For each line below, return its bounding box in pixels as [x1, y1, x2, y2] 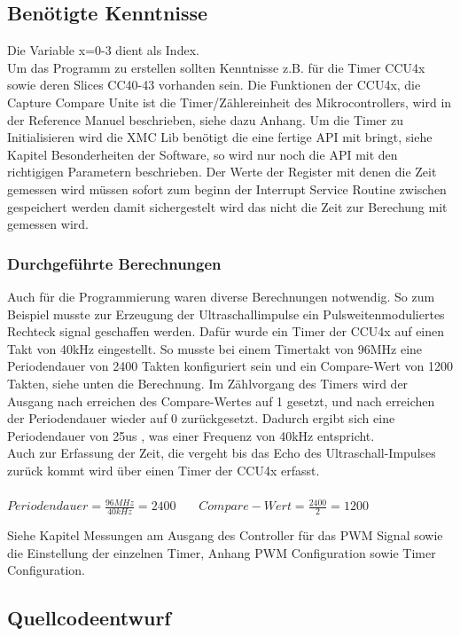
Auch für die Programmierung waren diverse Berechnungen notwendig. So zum [7, 287, 435, 305]
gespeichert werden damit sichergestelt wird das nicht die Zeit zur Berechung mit [7, 197, 448, 216]
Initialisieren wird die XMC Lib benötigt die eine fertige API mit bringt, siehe [7, 128, 433, 146]
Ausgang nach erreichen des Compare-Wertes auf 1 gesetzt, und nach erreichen [7, 391, 435, 410]
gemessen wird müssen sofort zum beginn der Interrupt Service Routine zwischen [7, 179, 447, 198]
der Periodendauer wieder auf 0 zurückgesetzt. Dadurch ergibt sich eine [7, 409, 395, 428]
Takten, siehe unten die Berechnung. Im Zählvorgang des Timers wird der [7, 373, 409, 392]
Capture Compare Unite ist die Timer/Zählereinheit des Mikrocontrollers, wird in [7, 92, 452, 111]
